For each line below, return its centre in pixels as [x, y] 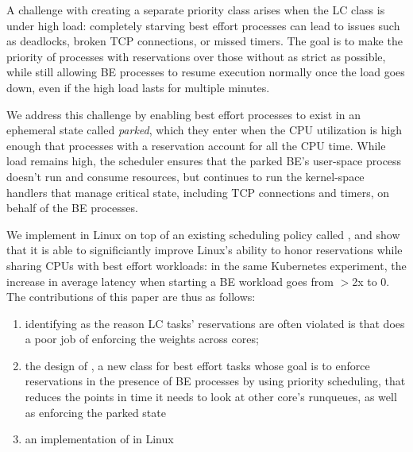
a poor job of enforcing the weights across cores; [142, 339]
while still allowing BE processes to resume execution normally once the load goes [206, 72]
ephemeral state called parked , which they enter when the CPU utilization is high [205, 130]
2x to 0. [371, 281]
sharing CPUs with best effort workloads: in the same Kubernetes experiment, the [206, 265]
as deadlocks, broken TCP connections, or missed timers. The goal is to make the [205, 41]
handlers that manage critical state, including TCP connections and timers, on [198, 192]
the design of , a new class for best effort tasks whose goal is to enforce [197, 365]
